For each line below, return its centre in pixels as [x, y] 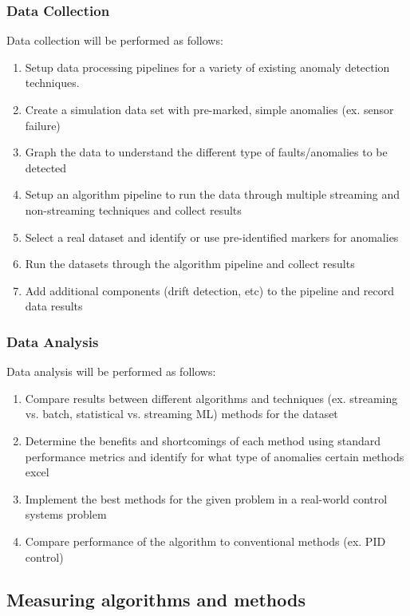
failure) [43, 125]
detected [46, 167]
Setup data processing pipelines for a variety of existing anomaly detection [207, 67]
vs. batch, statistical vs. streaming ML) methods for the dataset [181, 414]
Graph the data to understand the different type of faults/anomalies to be [206, 152]
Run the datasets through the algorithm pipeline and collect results [190, 264]
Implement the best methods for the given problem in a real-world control [206, 498]
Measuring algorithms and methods [156, 600]
